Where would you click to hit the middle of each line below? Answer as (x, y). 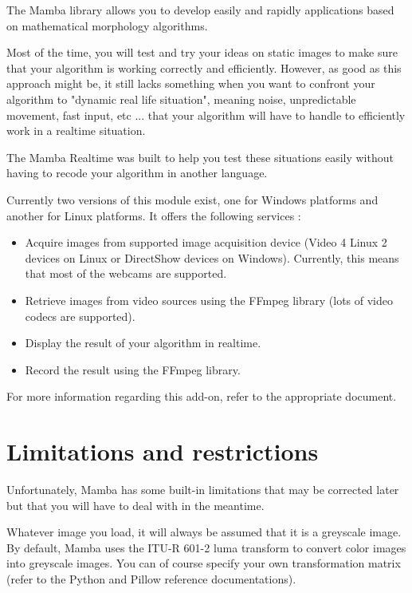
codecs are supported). (80, 316)
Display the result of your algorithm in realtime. (143, 343)
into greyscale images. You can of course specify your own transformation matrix (204, 563)
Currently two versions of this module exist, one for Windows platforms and (192, 199)
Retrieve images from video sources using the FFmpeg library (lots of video (209, 300)
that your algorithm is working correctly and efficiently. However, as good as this (204, 67)
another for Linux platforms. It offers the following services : (154, 215)
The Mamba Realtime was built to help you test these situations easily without (200, 157)
